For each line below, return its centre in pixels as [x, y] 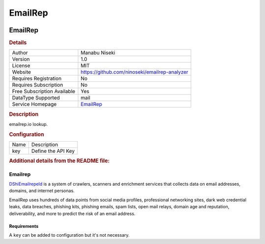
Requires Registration [37, 78]
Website [22, 72]
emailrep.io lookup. [28, 124]
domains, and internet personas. [42, 191]
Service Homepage [34, 104]
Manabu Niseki [98, 53]
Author [20, 53]
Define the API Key [53, 151]
